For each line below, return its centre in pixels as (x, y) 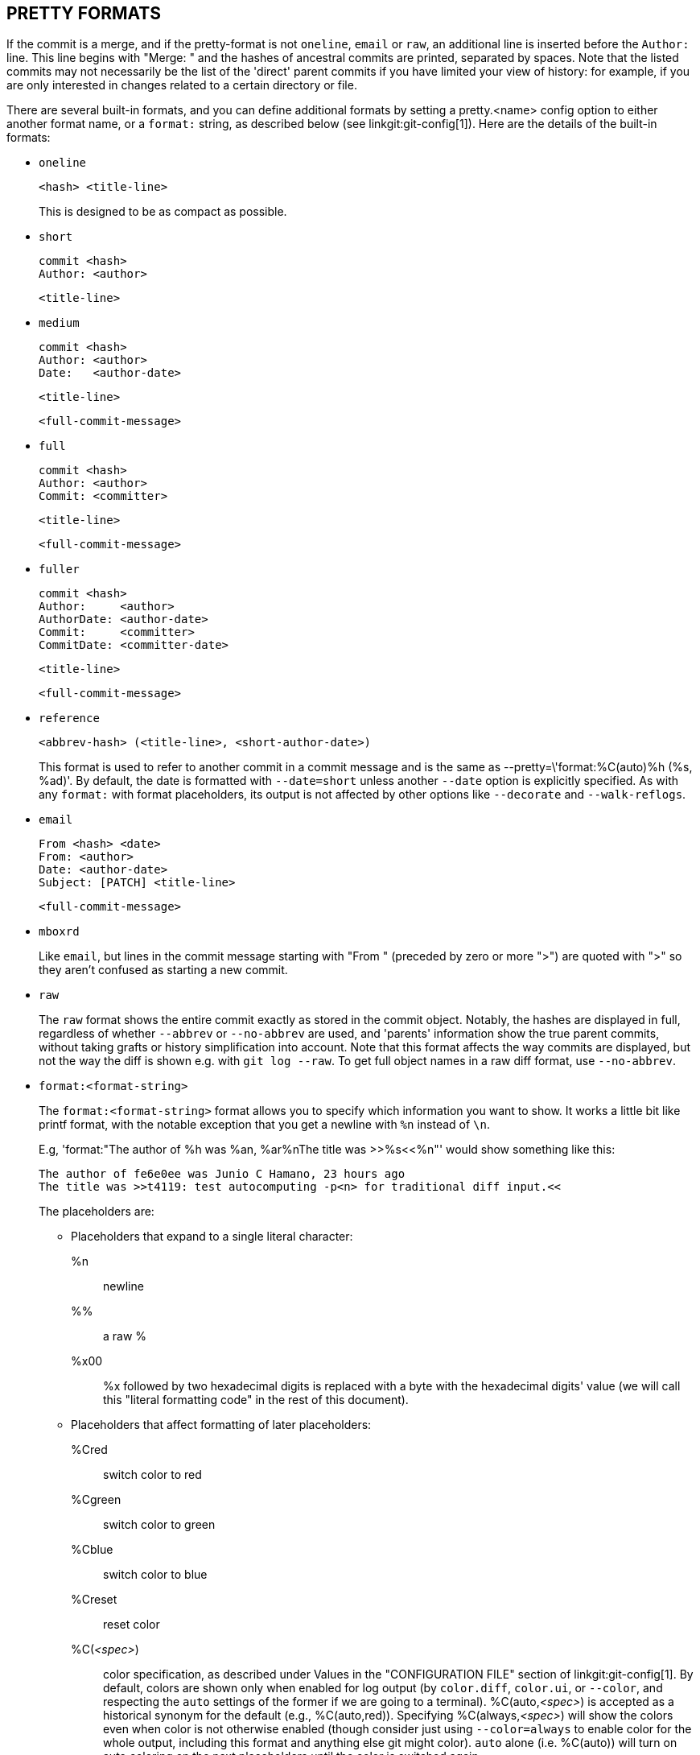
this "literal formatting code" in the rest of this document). (256, 1400)
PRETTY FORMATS (84, 13)
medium (59, 323)
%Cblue (92, 1550)
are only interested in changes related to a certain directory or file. (182, 85)
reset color (132, 1625)
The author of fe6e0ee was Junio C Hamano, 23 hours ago (222, 1174)
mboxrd (59, 932)
